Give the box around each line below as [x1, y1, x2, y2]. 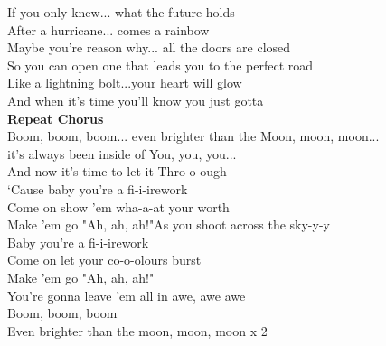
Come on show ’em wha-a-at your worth [7, 197, 230, 216]
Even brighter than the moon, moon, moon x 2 [7, 321, 268, 340]
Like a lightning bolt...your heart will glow [7, 73, 242, 92]
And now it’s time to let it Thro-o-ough [7, 162, 227, 181]
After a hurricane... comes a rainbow [7, 20, 210, 39]
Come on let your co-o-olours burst [7, 250, 202, 269]
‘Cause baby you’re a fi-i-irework [7, 179, 188, 198]
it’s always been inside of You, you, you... [7, 144, 237, 163]
